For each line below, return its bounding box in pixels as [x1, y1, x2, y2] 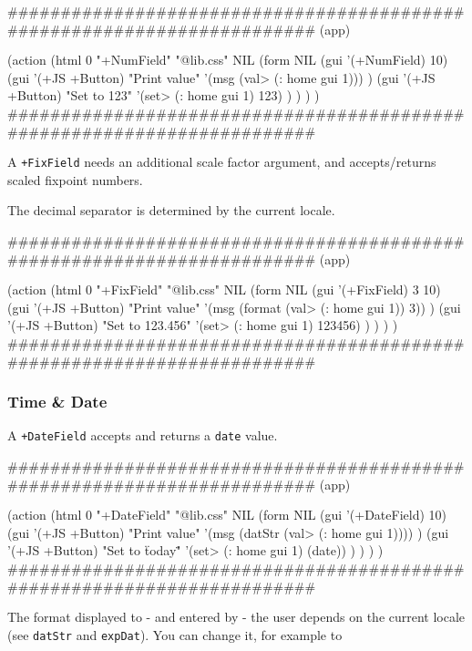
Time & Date [7, 390, 108, 413]
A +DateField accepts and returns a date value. [7, 426, 278, 445]
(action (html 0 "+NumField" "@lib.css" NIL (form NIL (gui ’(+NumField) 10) [7, 50, 448, 69]
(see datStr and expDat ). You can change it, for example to [7, 625, 343, 644]
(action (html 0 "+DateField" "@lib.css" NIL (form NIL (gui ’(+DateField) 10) [7, 505, 446, 524]
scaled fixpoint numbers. [7, 170, 143, 189]
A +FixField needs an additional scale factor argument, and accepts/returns [7, 152, 436, 171]
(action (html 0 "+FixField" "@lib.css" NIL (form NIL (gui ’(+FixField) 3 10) [7, 280, 441, 299]
